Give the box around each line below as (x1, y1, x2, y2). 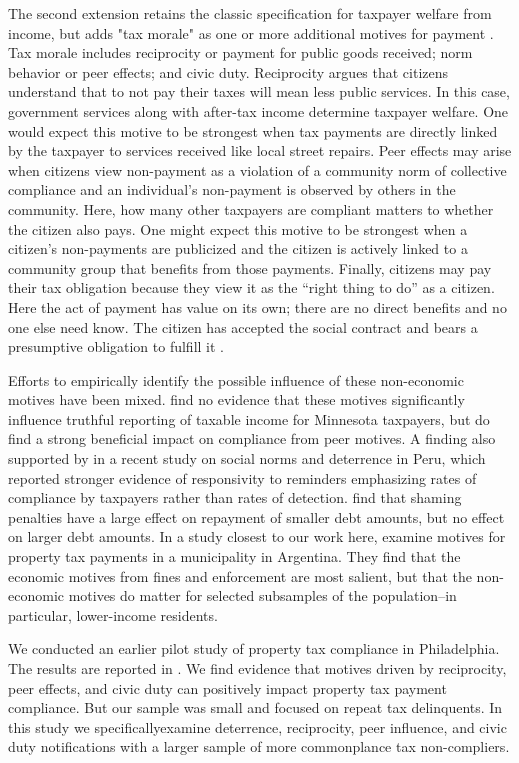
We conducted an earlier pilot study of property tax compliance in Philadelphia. (8, 638, 500, 659)
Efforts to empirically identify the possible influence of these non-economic (8, 369, 464, 390)
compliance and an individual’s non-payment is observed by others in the (8, 179, 456, 200)
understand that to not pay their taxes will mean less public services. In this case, (8, 81, 510, 102)
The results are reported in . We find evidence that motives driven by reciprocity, (8, 658, 507, 678)
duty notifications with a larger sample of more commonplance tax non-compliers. (8, 736, 510, 757)
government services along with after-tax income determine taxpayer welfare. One (8, 100, 509, 121)
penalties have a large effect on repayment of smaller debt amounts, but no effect (8, 506, 505, 527)
